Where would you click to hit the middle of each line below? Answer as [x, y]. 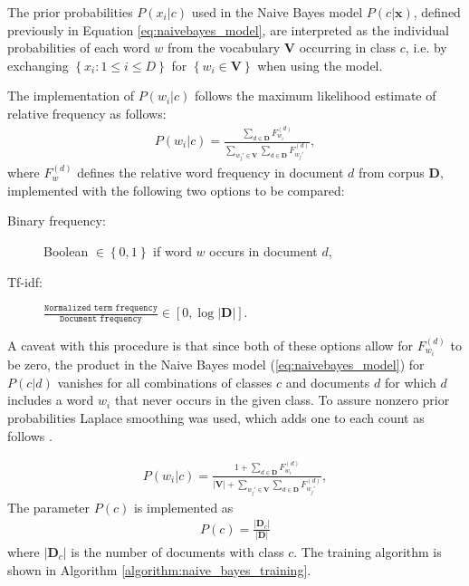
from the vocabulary [224, 48]
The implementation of [71, 96]
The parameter [49, 507]
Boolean [66, 251]
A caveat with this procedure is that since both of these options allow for [211, 346]
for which [410, 382]
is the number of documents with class [177, 552]
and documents [328, 382]
